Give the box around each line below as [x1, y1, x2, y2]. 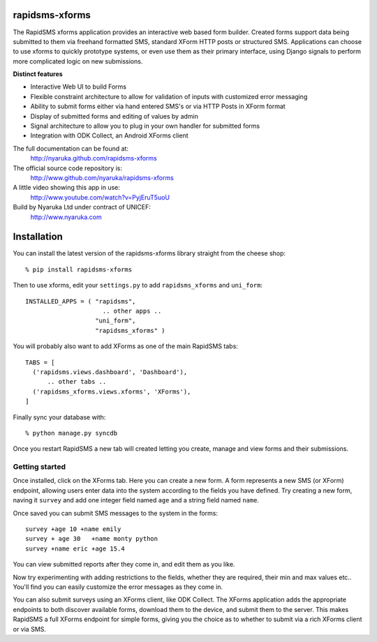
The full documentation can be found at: [13, 144, 129, 153]
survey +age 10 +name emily [25, 525, 121, 533]
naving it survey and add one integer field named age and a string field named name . [13, 496, 260, 505]
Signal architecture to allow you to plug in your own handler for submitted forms [30, 122, 260, 130]
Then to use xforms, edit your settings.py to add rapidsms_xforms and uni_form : [13, 281, 263, 290]
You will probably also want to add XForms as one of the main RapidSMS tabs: [13, 342, 239, 350]
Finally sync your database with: [13, 412, 106, 421]
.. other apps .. [102, 307, 162, 315]
